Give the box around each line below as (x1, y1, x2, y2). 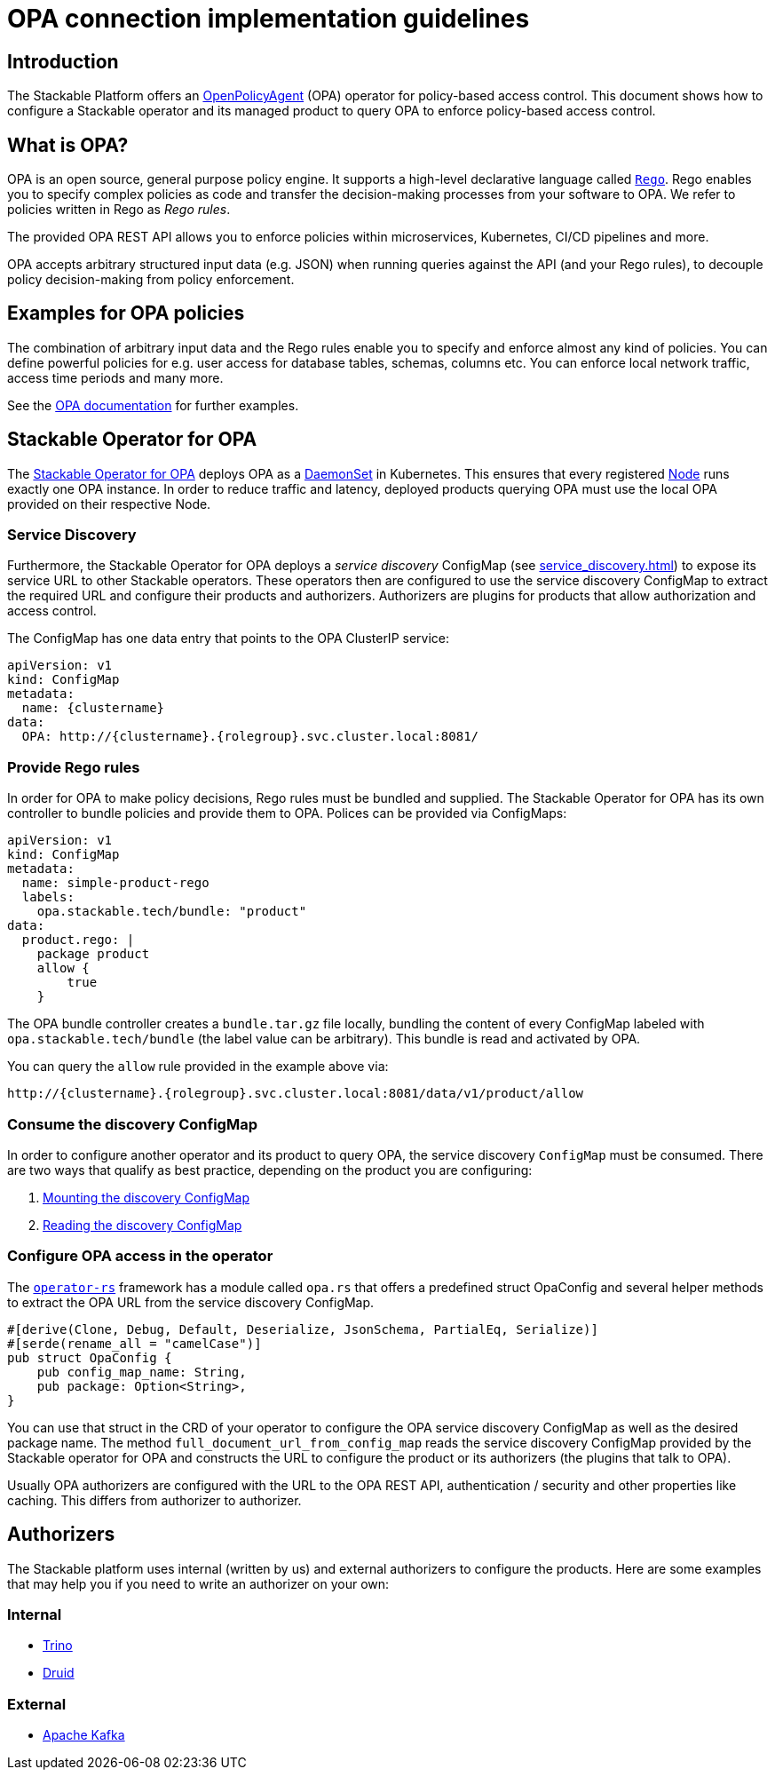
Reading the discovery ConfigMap (43, 1217, 242, 1233)
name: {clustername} (21, 701, 165, 716)
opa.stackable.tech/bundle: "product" (36, 904, 307, 919)
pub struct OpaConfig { (7, 1350, 172, 1365)
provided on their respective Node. (7, 496, 211, 512)
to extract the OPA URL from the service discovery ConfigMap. (7, 1294, 375, 1310)
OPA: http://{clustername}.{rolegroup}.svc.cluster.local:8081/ (21, 729, 479, 744)
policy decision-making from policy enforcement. (7, 272, 295, 288)
